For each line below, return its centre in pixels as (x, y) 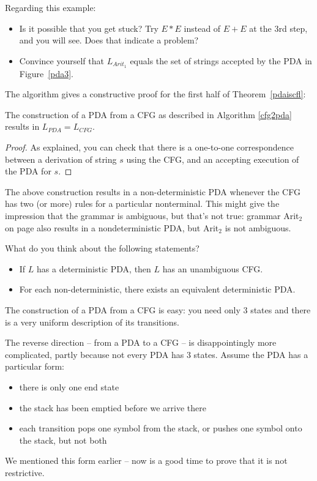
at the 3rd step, (278, 28)
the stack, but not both (63, 440)
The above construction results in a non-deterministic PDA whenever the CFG (153, 191)
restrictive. (25, 472)
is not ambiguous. (258, 227)
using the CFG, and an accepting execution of (213, 159)
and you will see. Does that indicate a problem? (109, 40)
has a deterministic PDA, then (94, 268)
